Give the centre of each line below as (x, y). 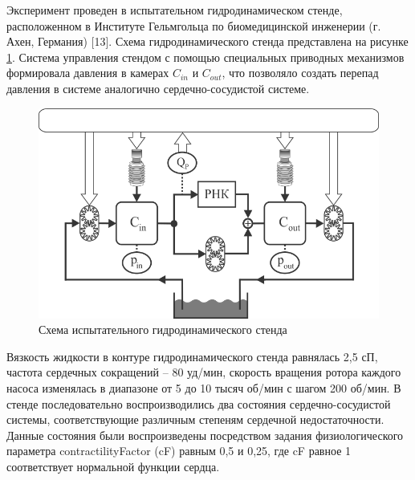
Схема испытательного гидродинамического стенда (163, 329)
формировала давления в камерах (88, 73)
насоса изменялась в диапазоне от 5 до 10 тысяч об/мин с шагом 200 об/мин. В (204, 388)
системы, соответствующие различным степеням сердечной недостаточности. (195, 419)
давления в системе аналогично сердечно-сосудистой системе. (158, 88)
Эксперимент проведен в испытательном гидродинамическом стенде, (175, 10)
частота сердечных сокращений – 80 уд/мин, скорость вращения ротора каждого (204, 372)
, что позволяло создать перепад (300, 73)
